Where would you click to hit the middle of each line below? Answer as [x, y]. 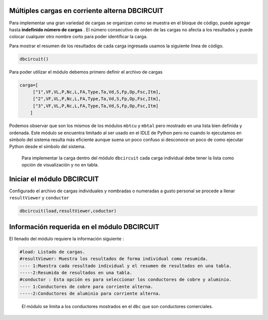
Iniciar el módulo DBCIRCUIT [54, 179]
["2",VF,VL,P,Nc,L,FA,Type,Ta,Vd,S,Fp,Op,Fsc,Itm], [97, 99]
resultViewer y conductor [39, 198]
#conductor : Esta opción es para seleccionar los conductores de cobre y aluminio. [126, 280]
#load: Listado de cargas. [52, 252]
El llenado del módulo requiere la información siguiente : [67, 239]
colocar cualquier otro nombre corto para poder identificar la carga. [78, 37]
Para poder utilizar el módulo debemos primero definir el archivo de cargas [86, 72]
